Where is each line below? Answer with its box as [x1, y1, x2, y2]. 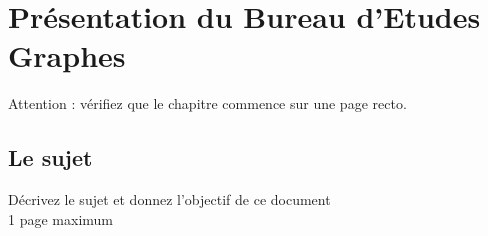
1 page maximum [8, 208, 113, 229]
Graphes [8, 35, 126, 76]
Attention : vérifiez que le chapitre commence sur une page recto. [8, 93, 407, 114]
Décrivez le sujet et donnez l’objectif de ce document [8, 189, 331, 210]
